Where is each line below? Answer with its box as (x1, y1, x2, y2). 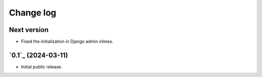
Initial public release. (21, 63, 63, 70)
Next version (9, 26, 49, 34)
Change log (9, 7, 57, 18)
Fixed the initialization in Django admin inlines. (21, 39, 114, 45)
